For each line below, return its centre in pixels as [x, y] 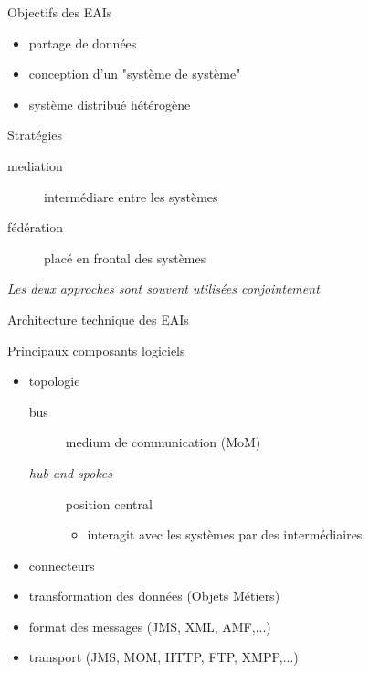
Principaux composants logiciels [96, 350]
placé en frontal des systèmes [125, 257]
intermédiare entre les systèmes [131, 196]
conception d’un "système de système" [135, 74]
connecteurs [62, 565]
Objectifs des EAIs [60, 12]
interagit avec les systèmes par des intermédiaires [225, 534]
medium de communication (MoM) [163, 442]
